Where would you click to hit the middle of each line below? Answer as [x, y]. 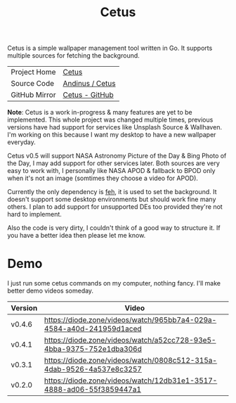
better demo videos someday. [50, 291]
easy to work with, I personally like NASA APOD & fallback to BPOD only [111, 171]
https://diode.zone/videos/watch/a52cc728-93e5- [130, 340]
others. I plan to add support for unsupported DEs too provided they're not [115, 207]
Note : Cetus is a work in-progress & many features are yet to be [100, 113]
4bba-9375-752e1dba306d [93, 349]
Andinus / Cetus [89, 84]
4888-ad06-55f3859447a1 [93, 390]
